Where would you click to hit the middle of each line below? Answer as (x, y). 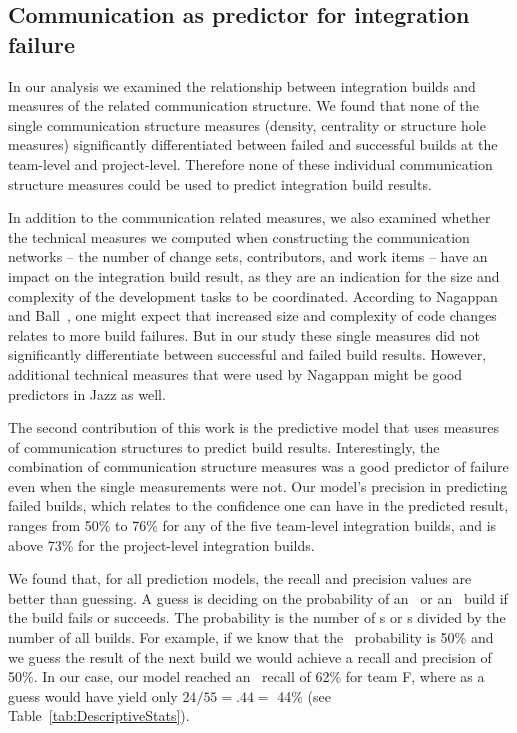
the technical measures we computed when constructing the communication (239, 236)
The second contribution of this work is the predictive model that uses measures (254, 427)
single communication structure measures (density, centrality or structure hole (247, 124)
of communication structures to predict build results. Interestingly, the (224, 446)
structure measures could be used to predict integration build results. (220, 183)
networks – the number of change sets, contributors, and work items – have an (248, 256)
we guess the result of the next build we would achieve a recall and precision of (250, 656)
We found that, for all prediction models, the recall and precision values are (240, 578)
